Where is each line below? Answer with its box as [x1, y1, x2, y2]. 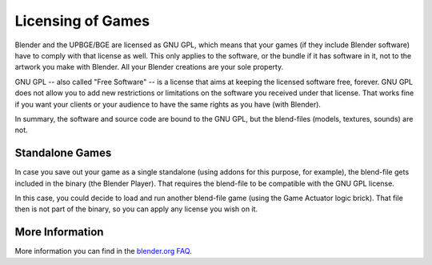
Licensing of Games [14, 12, 150, 30]
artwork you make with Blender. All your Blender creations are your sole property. [14, 62, 284, 72]
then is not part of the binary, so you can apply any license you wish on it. [14, 204, 258, 214]
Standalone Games [14, 147, 112, 160]
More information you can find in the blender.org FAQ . [14, 247, 192, 256]
